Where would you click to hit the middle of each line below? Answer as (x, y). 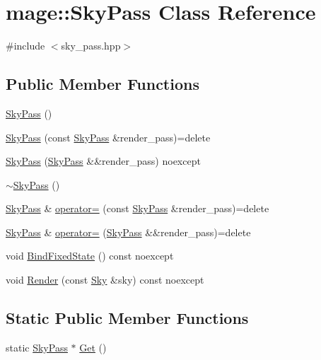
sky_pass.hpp (91, 46)
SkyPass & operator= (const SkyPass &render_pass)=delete (138, 208)
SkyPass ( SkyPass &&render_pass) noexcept (103, 161)
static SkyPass (37, 347)
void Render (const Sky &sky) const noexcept (105, 280)
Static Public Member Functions (127, 318)
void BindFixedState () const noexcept (90, 256)
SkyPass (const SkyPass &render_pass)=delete (108, 137)
